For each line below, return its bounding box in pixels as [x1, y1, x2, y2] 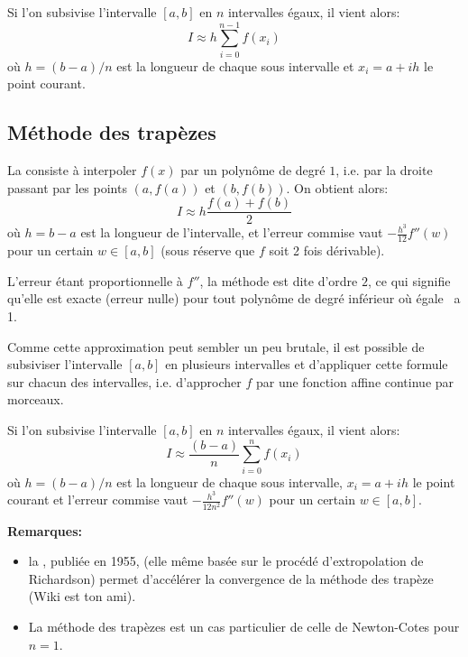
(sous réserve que [161, 241, 255, 260]
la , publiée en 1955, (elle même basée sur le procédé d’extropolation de [28, 551, 424, 570]
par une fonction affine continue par [255, 372, 454, 391]
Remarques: [7, 521, 82, 540]
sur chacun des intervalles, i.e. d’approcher [7, 372, 242, 391]
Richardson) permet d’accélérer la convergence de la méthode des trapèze [28, 569, 434, 588]
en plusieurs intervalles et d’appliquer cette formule [165, 355, 448, 374]
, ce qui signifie [368, 271, 451, 290]
